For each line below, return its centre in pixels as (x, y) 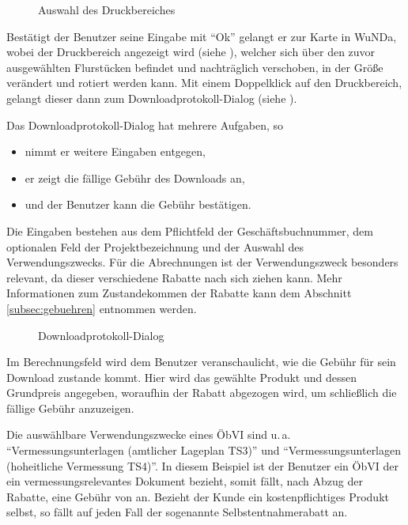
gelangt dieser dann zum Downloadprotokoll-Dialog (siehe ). (152, 98)
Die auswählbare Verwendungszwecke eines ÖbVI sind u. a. (149, 434)
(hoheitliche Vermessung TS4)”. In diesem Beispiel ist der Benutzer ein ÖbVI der (202, 465)
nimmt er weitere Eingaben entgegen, (115, 151)
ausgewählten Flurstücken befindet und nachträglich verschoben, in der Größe (195, 67)
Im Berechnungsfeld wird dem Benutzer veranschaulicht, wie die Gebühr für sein (201, 362)
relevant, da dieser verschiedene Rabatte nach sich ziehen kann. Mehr (174, 277)
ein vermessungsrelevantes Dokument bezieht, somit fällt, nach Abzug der (185, 481)
